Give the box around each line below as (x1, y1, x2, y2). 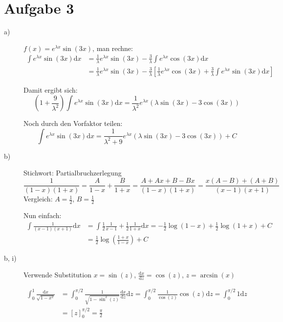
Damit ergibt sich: (23, 84, 78, 95)
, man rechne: (92, 43, 133, 53)
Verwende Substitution (23, 270, 91, 280)
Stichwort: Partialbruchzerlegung (23, 167, 122, 177)
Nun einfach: (23, 210, 62, 220)
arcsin (200, 272, 218, 279)
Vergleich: (23, 194, 53, 204)
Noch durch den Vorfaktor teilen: (23, 118, 123, 128)
